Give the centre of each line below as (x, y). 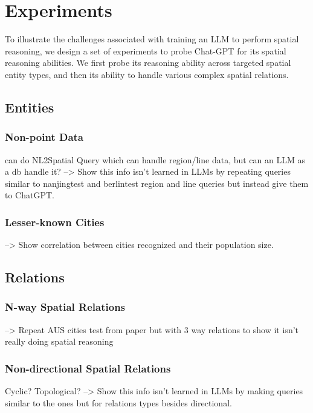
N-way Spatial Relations (65, 307)
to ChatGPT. (30, 195)
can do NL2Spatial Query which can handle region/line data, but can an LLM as (155, 159)
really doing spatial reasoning (59, 341)
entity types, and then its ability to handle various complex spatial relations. (147, 74)
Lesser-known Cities (55, 222)
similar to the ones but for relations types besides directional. (118, 402)
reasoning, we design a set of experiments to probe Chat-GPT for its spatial (146, 50)
